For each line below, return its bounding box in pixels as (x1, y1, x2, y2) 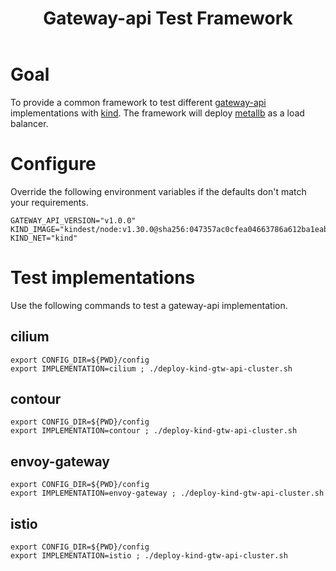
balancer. (10, 117, 49, 129)
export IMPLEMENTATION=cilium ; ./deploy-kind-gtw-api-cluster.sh (10, 363, 293, 374)
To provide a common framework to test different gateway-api (10, 96, 267, 108)
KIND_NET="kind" (10, 233, 78, 243)
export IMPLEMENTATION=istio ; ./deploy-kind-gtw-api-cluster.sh (10, 551, 288, 561)
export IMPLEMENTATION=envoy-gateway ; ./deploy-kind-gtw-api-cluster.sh (10, 488, 325, 499)
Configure (10, 153, 97, 176)
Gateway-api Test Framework (43, 7, 293, 30)
